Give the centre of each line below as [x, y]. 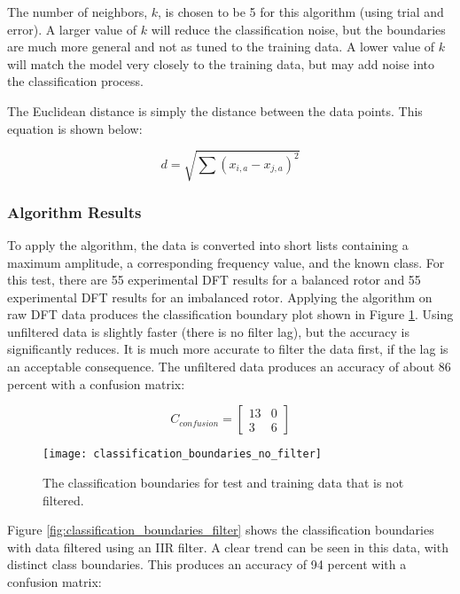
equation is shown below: [75, 128]
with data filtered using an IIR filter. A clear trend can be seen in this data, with [228, 547]
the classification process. [75, 81]
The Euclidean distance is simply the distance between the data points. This [215, 110]
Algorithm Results [74, 211]
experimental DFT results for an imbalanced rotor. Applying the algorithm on [220, 297]
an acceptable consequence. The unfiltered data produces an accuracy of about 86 [229, 367]
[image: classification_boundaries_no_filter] [182, 454]
